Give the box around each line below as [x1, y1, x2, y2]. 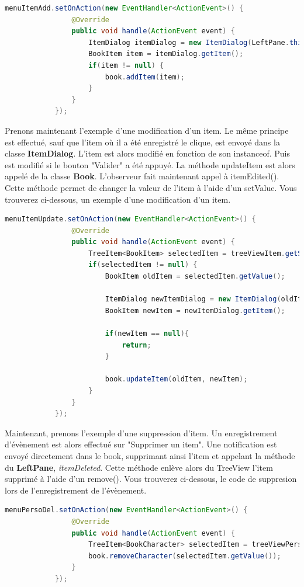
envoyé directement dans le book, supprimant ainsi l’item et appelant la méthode [5, 449, 295, 461]
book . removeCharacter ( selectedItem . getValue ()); [88, 551, 281, 560]
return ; [122, 341, 151, 349]
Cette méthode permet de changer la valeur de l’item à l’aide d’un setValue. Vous [5, 181, 297, 193]
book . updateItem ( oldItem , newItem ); [105, 375, 248, 384]
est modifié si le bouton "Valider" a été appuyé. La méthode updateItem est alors [5, 158, 295, 171]
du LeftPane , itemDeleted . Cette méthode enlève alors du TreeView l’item [5, 461, 273, 473]
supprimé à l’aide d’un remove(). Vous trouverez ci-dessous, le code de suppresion [5, 473, 297, 485]
